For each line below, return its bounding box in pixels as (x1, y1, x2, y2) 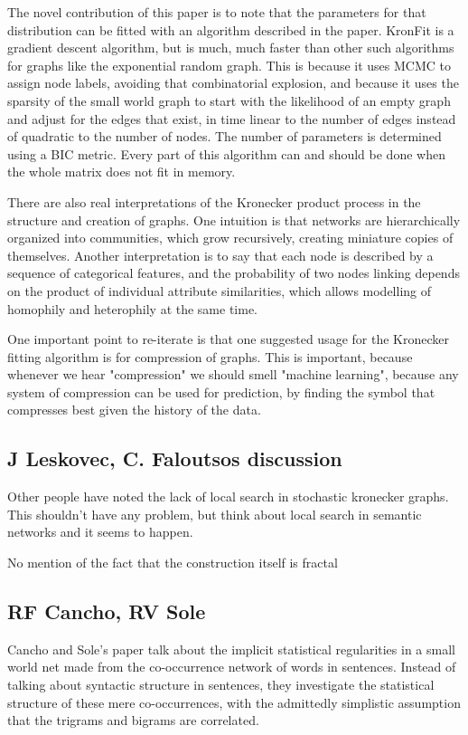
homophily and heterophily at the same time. (7, 299, 258, 318)
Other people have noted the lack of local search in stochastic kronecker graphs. (7, 487, 449, 506)
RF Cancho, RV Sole (7, 597, 206, 625)
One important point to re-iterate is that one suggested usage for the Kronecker (7, 329, 449, 348)
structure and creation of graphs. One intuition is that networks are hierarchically (7, 210, 461, 229)
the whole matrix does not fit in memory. (7, 162, 236, 181)
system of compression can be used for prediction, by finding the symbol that (7, 382, 435, 401)
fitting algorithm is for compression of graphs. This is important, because (7, 347, 413, 366)
